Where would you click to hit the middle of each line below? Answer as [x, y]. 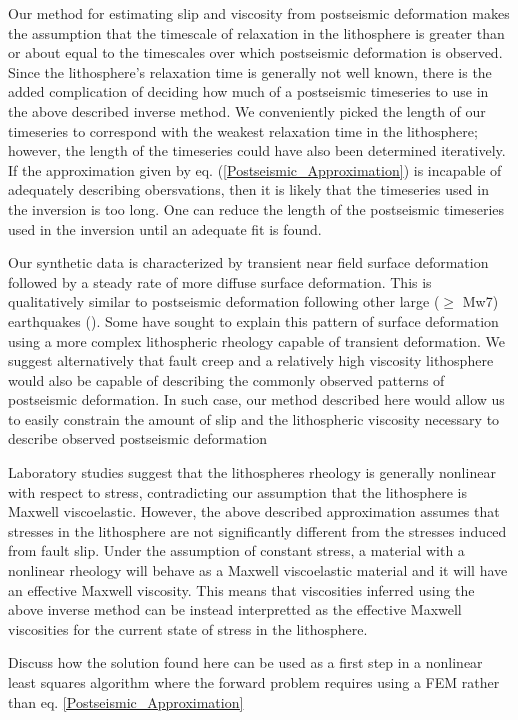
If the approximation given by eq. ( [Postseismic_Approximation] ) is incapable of [255, 169]
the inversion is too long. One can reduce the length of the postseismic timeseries [256, 208]
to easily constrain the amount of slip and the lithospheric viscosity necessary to [254, 418]
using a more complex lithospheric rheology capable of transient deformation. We [257, 340]
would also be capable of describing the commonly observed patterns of [226, 379]
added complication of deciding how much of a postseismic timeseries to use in [248, 91]
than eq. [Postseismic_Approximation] [126, 701]
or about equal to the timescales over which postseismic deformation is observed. [255, 52]
